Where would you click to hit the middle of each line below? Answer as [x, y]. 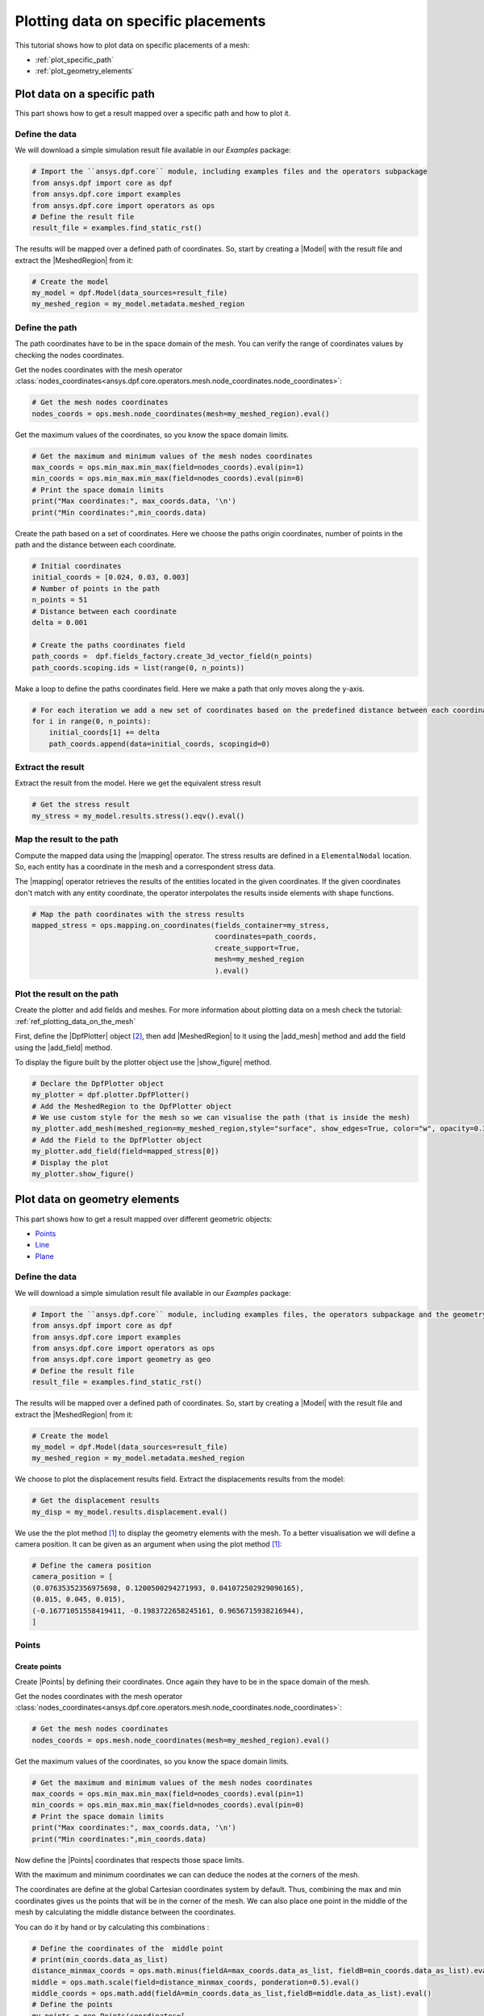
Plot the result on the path [67, 993]
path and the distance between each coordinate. [96, 545]
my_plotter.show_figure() [83, 1174]
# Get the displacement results [96, 1501]
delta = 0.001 [60, 622]
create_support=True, [257, 948]
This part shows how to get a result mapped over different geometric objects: [144, 1218]
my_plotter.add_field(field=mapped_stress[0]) [125, 1152]
